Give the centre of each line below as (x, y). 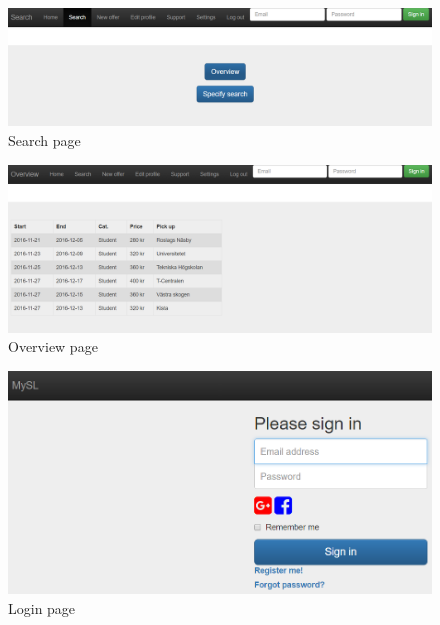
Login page (42, 607)
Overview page (53, 346)
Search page (44, 140)
